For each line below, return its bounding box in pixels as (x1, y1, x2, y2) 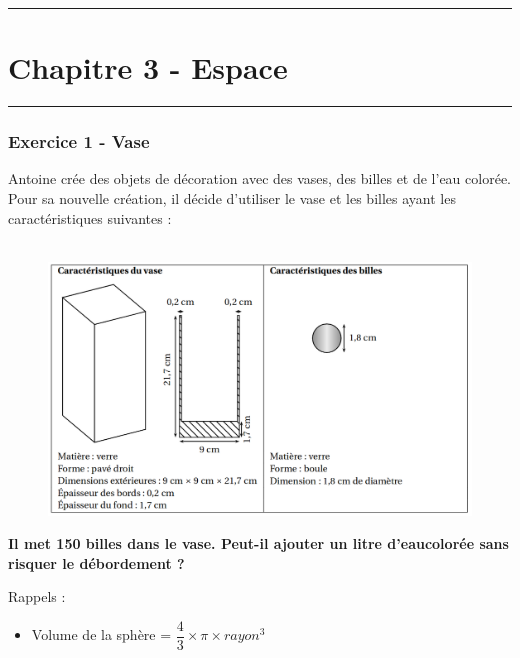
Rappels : (8, 586, 66, 607)
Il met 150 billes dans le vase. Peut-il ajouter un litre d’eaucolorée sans (8, 533, 509, 554)
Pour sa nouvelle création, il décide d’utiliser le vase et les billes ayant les (8, 187, 456, 208)
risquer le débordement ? (8, 552, 185, 573)
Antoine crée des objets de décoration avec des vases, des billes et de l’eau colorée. (8, 168, 511, 189)
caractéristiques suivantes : (8, 207, 172, 228)
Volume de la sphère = (31, 624, 172, 645)
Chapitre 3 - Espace (8, 47, 288, 88)
